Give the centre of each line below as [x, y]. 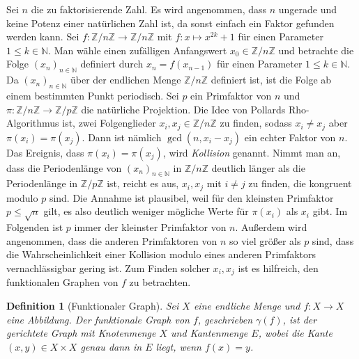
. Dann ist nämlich [122, 137]
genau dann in [111, 346]
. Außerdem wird [271, 227]
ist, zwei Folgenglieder [109, 123]
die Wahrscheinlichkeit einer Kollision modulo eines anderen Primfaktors [161, 254]
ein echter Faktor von [290, 137]
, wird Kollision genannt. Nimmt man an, [252, 152]
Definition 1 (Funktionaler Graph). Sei [93, 306]
